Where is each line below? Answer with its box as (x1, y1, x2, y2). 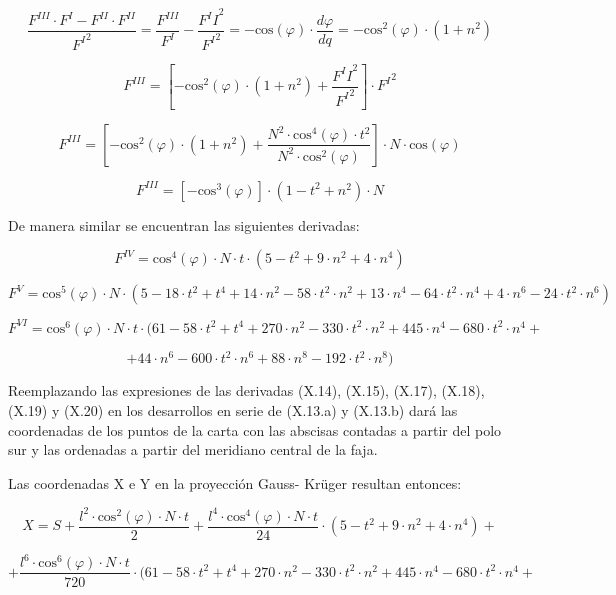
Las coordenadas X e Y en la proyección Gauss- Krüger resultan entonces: (8, 472, 462, 493)
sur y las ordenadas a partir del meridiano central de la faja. (8, 439, 378, 460)
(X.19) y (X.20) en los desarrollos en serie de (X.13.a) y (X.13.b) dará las (8, 400, 458, 421)
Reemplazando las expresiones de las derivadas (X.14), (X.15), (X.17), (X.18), (8, 380, 485, 401)
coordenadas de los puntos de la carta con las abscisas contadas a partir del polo (8, 419, 502, 440)
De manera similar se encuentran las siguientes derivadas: (8, 214, 360, 235)
